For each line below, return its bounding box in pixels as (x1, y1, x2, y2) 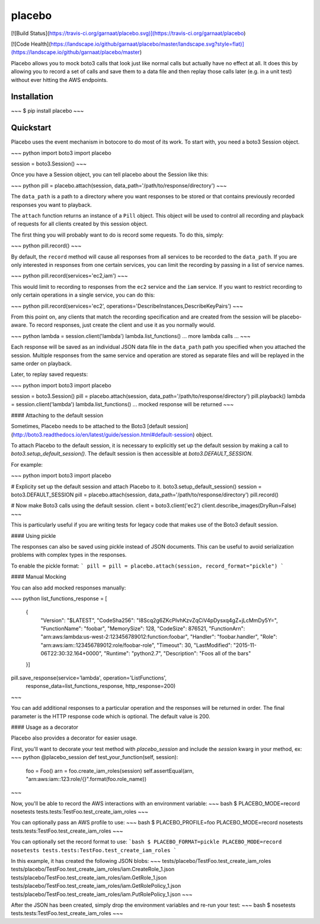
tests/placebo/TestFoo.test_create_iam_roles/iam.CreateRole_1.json (11, 866, 175, 873)
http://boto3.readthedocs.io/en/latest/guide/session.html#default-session (12, 431, 193, 438)
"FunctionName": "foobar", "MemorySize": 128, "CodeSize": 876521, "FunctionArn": (40, 625, 245, 632)
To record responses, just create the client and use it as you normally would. (28, 321, 216, 329)
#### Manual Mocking (11, 573, 66, 581)
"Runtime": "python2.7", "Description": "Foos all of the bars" (104, 650, 251, 657)
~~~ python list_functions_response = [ (11, 595, 107, 602)
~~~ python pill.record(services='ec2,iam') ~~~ (11, 272, 129, 279)
